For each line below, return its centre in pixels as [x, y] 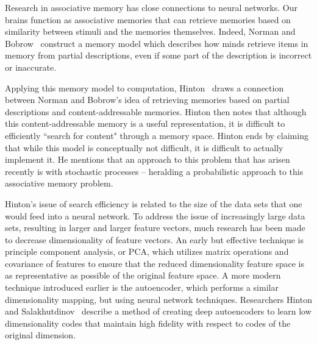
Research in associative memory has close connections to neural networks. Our [151, 7]
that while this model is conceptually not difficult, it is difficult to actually [144, 147]
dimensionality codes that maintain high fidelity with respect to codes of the [148, 323]
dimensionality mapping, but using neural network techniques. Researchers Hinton [158, 299]
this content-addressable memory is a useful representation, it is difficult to [145, 123]
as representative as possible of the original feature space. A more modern [143, 275]
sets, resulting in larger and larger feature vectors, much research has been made [155, 228]
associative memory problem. [59, 183]
